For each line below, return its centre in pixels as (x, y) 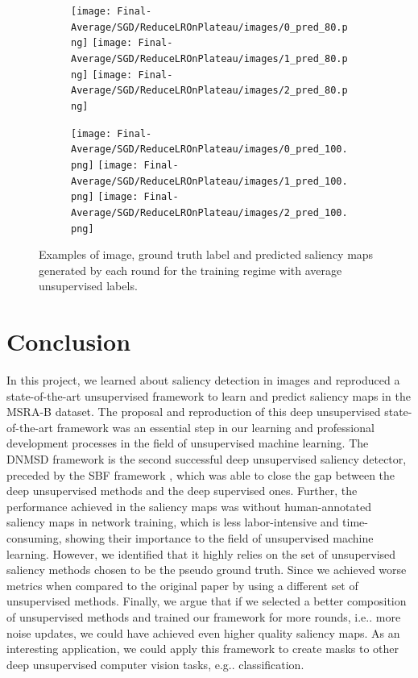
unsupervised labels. (88, 286)
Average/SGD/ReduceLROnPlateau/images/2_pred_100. (209, 212)
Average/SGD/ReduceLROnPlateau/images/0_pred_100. (209, 150)
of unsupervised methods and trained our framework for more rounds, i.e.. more (204, 617)
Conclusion (69, 341)
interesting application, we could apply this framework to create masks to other (203, 649)
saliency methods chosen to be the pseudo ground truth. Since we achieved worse (207, 570)
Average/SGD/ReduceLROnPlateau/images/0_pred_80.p (209, 27)
